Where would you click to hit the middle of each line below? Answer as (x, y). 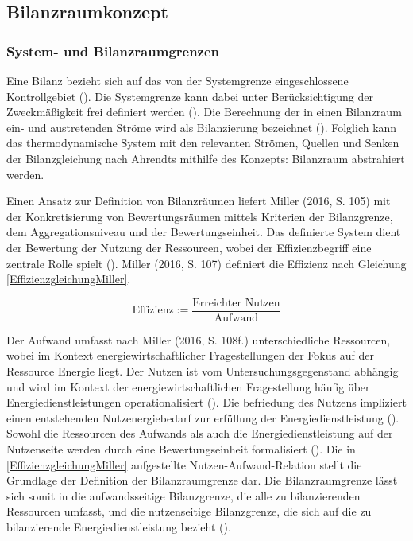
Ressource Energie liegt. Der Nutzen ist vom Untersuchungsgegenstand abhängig (203, 370)
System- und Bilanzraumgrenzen (113, 51)
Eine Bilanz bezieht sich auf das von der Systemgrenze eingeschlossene (178, 80)
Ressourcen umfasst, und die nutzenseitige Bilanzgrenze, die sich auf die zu (189, 511)
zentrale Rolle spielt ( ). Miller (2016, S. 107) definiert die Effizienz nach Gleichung (206, 263)
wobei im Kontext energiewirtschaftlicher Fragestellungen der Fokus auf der (190, 355)
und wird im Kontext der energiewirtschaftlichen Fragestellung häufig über (188, 386)
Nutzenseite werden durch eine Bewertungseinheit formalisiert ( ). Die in (181, 448)
